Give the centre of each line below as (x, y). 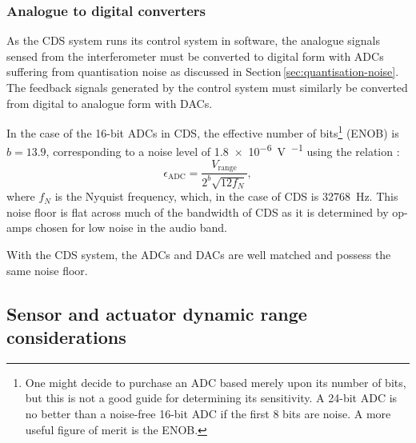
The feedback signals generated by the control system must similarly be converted (207, 87)
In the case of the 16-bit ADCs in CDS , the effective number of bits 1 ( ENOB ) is (203, 132)
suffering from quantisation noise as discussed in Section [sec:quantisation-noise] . (203, 72)
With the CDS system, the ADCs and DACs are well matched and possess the (199, 255)
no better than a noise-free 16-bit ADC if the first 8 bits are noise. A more (208, 414)
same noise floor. (47, 270)
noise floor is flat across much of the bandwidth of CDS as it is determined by (198, 212)
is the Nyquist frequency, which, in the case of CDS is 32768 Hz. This (226, 196)
